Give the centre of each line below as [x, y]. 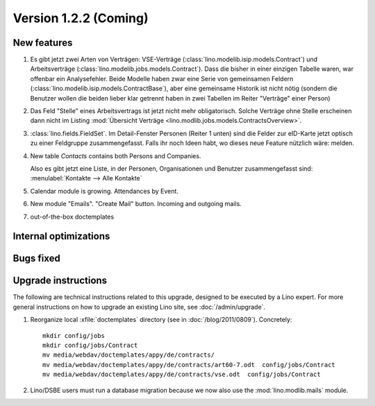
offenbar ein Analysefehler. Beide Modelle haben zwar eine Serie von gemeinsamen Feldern [162, 78]
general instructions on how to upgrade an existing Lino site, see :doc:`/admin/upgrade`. [139, 307]
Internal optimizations [61, 236]
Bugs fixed [36, 259]
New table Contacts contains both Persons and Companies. [116, 155]
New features [43, 43]
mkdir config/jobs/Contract [90, 346]
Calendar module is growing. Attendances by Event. [104, 191]
